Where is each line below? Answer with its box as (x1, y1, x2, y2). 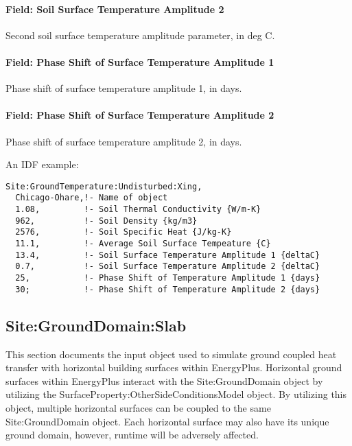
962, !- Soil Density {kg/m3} (15, 215, 198, 226)
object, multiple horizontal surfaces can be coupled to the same (5, 400, 271, 414)
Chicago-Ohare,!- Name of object (15, 193, 168, 203)
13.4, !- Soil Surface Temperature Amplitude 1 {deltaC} (15, 250, 320, 260)
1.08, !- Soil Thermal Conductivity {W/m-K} (15, 204, 261, 215)
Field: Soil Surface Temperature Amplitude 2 (5, 1, 224, 16)
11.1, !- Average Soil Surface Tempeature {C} (15, 239, 271, 249)
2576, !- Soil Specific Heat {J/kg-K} (15, 227, 232, 237)
